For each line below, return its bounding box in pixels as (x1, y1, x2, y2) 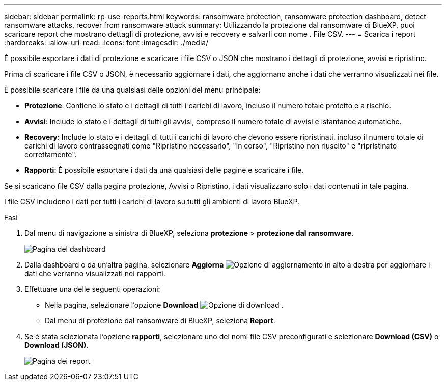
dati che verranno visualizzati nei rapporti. (24, 269, 165, 278)
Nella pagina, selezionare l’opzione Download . (45, 301, 284, 309)
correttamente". (24, 150, 77, 159)
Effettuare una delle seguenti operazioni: (24, 285, 160, 293)
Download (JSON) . (24, 341, 89, 349)
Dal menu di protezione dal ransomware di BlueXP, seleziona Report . (45, 316, 275, 325)
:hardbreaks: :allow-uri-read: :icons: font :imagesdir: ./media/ (4, 38, 209, 47)
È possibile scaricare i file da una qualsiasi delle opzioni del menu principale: (4, 85, 261, 94)
